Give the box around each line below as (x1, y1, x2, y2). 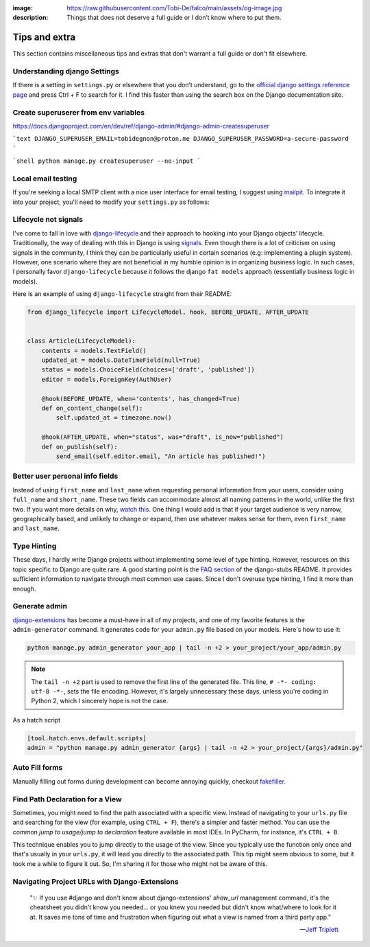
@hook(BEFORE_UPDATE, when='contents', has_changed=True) (41, 395, 241, 402)
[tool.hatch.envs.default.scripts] (27, 734, 147, 742)
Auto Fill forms (12, 763, 63, 773)
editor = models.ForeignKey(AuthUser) (41, 375, 172, 383)
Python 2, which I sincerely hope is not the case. (31, 697, 169, 705)
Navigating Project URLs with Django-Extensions (12, 876, 179, 886)
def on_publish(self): (41, 443, 118, 450)
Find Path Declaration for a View (12, 794, 123, 803)
